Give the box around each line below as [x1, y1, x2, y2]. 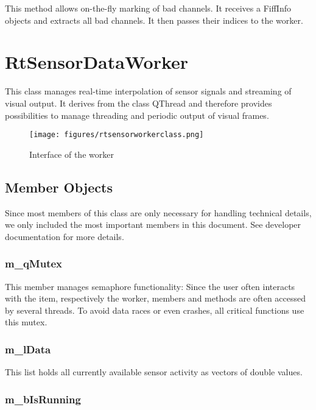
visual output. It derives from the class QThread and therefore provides [5, 96, 272, 109]
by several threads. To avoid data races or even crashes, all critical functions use [5, 303, 304, 316]
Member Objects [5, 177, 113, 196]
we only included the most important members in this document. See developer [5, 218, 301, 231]
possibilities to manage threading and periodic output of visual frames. [5, 108, 269, 121]
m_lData [5, 341, 51, 356]
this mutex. [5, 316, 47, 328]
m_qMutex [5, 256, 63, 271]
